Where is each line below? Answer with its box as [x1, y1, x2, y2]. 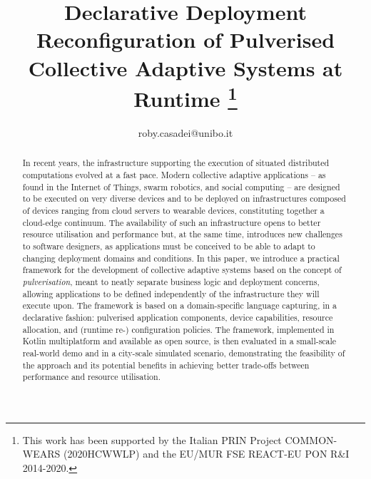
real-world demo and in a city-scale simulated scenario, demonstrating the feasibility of [22, 346, 345, 359]
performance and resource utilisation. [22, 371, 161, 383]
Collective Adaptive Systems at [28, 53, 343, 82]
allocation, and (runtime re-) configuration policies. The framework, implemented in [22, 323, 335, 335]
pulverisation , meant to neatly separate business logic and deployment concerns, [22, 275, 320, 287]
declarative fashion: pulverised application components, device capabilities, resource [22, 311, 333, 323]
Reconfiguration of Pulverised [36, 25, 335, 54]
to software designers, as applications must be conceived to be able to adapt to [22, 240, 315, 252]
